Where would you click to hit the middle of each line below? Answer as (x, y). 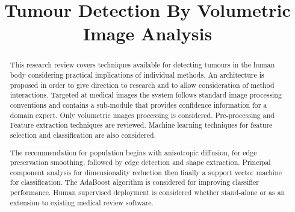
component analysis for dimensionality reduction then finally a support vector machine (146, 172)
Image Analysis (147, 33)
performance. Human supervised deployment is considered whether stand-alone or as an (147, 192)
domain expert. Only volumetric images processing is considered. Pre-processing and (142, 115)
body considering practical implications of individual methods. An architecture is (137, 75)
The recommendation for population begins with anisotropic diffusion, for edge (133, 152)
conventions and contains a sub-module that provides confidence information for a (138, 104)
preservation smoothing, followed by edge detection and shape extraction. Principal (140, 162)
